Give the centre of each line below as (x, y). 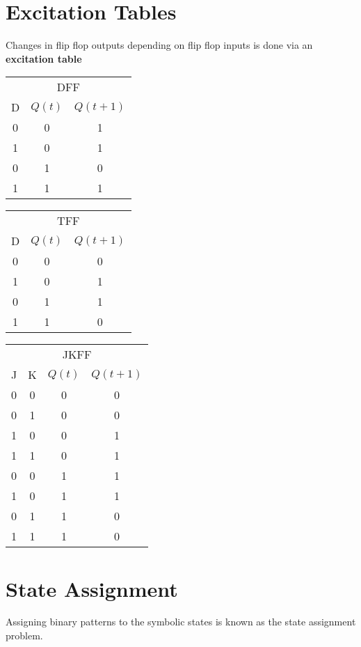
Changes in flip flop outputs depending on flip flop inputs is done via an (159, 45)
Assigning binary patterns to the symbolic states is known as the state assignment (181, 622)
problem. (24, 636)
